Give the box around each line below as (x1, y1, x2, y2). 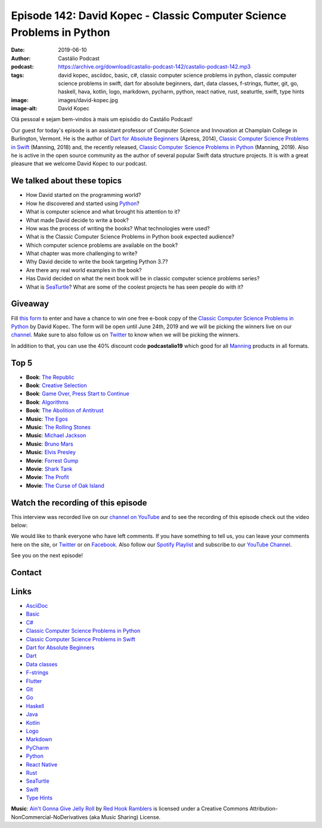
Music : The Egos (26, 415, 68, 422)
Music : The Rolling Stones (26, 424, 91, 431)
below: (11, 521, 28, 529)
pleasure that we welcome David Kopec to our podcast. (11, 160, 147, 167)
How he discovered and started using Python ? (26, 200, 140, 207)
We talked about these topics (11, 176, 122, 186)
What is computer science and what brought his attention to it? (26, 208, 181, 215)
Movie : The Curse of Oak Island (26, 482, 104, 489)
